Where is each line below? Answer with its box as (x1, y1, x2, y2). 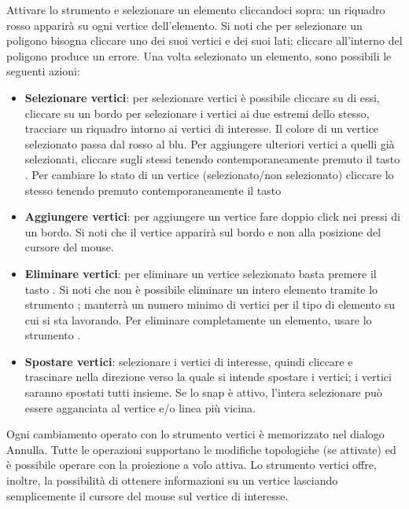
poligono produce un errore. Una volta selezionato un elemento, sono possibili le (6, 47, 392, 64)
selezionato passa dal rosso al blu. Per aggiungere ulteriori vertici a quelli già (24, 135, 395, 152)
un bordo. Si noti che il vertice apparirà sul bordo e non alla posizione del (24, 223, 381, 240)
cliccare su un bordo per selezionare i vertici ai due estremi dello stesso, (24, 104, 370, 121)
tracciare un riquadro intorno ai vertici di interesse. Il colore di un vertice (24, 120, 379, 137)
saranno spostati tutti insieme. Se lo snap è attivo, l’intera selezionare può (24, 384, 382, 401)
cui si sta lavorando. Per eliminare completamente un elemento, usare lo (24, 311, 372, 328)
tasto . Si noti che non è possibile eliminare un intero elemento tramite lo (24, 280, 378, 297)
